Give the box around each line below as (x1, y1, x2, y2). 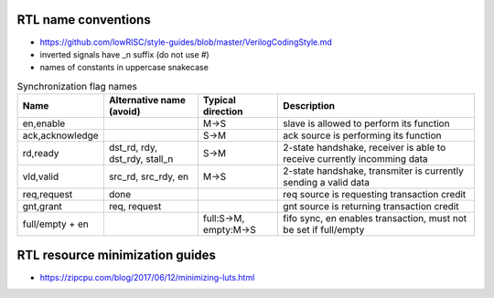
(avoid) (108, 105, 141, 118)
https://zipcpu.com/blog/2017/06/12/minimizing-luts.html (39, 271, 255, 282)
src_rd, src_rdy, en (108, 170, 189, 183)
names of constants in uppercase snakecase (39, 62, 209, 73)
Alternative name (108, 94, 187, 107)
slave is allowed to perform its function (283, 117, 450, 130)
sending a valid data (283, 176, 370, 189)
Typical (202, 94, 237, 107)
